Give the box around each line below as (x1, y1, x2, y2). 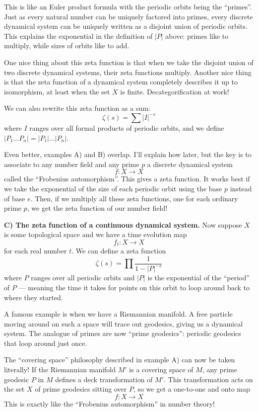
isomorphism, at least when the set (4, 86, 110, 96)
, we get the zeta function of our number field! (27, 203, 168, 213)
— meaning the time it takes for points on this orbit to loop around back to (18, 282, 250, 292)
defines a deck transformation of (55, 374, 153, 384)
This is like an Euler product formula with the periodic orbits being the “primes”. (4, 1, 252, 11)
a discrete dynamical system (147, 159, 233, 169)
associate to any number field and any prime (4, 159, 139, 169)
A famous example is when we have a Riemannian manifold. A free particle (4, 309, 233, 319)
